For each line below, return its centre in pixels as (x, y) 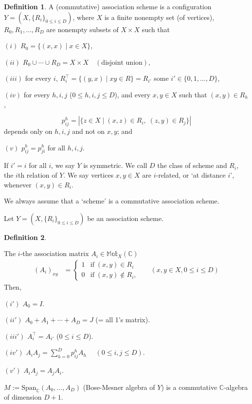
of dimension (23, 397)
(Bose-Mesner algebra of (119, 387)
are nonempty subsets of (82, 29)
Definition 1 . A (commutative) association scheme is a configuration (108, 6)
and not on (89, 131)
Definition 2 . (25, 237)
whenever (18, 184)
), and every (133, 94)
